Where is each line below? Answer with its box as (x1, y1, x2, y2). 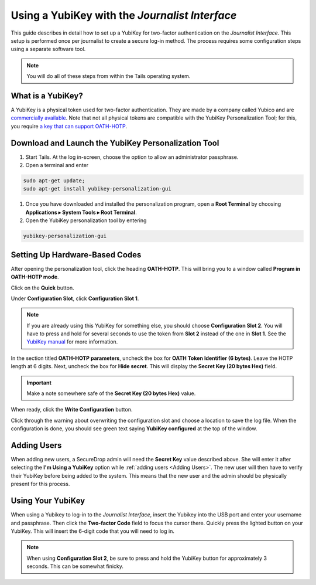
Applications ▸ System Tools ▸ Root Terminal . (25, 209, 137, 216)
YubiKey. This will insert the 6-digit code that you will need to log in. (11, 528, 175, 535)
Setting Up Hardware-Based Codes (11, 250, 142, 260)
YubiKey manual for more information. (26, 338, 118, 345)
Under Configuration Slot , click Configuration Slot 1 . (11, 295, 139, 302)
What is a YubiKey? (11, 91, 83, 101)
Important (26, 379, 52, 386)
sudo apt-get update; (23, 178, 85, 184)
